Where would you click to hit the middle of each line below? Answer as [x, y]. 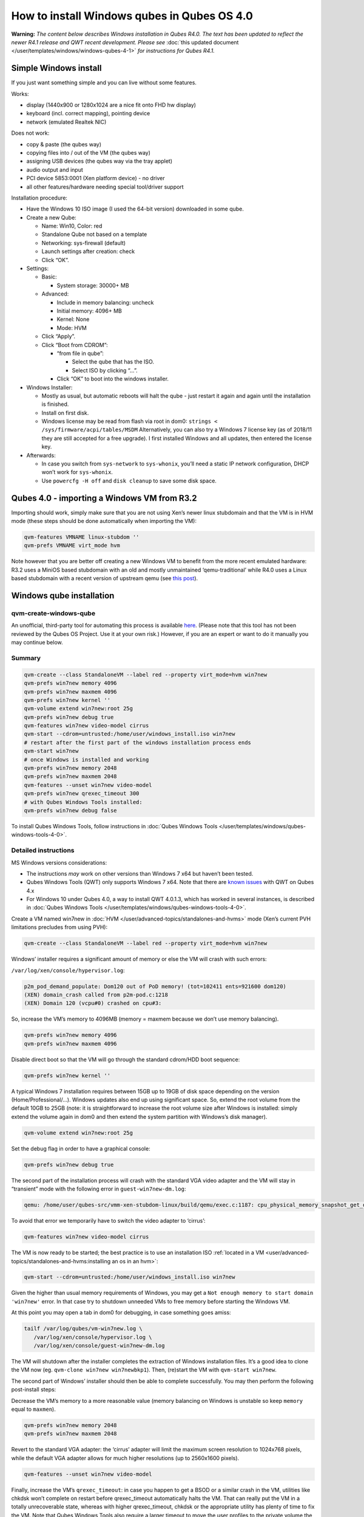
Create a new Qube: [52, 217]
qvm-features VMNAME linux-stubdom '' [82, 537]
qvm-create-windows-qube [53, 613]
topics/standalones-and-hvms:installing [61, 1261]
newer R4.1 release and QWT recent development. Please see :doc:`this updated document [125, 42]
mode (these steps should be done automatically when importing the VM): [104, 521]
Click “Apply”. [59, 336]
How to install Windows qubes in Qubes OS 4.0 [132, 16]
